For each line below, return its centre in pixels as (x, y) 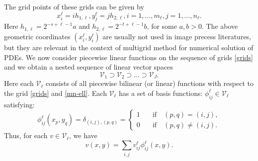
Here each (19, 83)
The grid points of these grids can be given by (74, 6)
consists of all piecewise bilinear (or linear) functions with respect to (150, 83)
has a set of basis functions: (161, 93)
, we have (83, 135)
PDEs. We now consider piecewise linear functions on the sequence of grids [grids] (129, 57)
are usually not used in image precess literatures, (177, 36)
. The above (220, 26)
